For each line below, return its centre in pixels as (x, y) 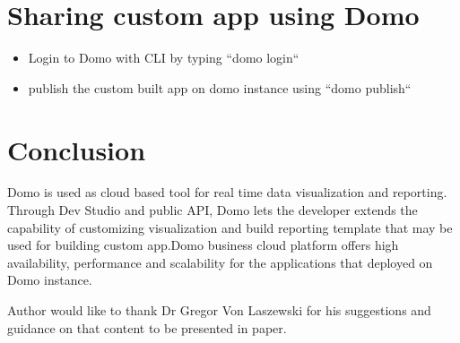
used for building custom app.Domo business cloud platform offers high (203, 245)
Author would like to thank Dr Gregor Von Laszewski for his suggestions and (219, 310)
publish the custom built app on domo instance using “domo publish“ (220, 87)
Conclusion (77, 149)
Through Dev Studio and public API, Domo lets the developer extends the (213, 210)
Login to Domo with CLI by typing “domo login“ (164, 58)
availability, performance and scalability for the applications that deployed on (220, 262)
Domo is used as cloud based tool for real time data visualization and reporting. (227, 192)
